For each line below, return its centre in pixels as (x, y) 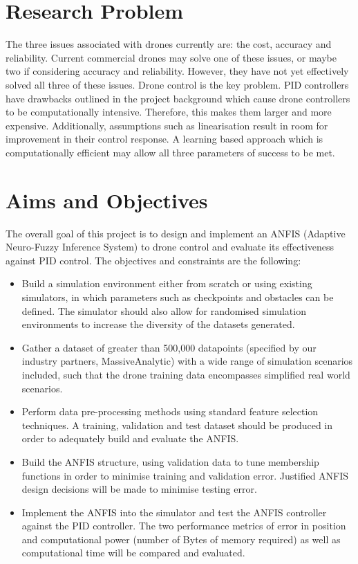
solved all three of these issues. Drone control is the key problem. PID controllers (177, 84)
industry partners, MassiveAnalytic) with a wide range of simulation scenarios (187, 361)
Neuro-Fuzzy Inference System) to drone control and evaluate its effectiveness (170, 247)
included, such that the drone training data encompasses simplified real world (186, 374)
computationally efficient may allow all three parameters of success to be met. (170, 152)
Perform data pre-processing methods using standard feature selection (170, 411)
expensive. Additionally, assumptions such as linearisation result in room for (167, 125)
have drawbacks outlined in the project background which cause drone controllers (178, 98)
